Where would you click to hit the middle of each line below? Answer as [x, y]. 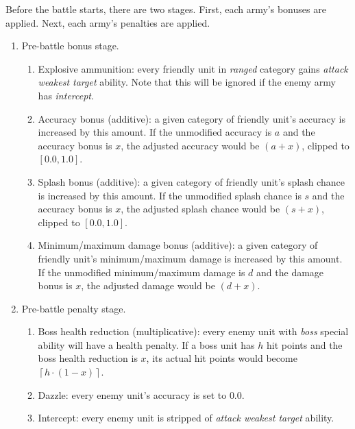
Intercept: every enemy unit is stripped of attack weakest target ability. [186, 418]
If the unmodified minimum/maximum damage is [142, 272]
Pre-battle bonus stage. [70, 46]
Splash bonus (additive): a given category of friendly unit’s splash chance [191, 181]
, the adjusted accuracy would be [190, 145]
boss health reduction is [88, 358]
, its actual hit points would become [222, 358]
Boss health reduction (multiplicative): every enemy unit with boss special [193, 331]
